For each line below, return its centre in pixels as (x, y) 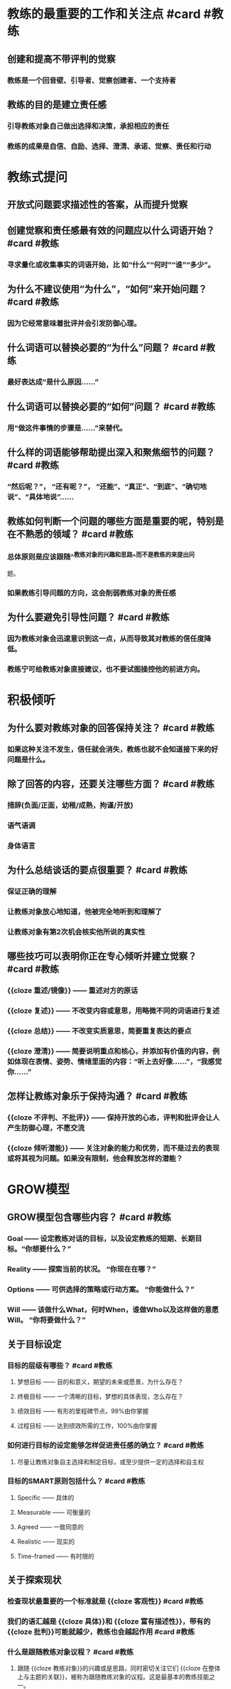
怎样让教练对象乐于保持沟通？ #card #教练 (97, 1096)
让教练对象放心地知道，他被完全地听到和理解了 (85, 912)
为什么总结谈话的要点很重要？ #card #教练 (97, 870)
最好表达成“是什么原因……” (53, 382)
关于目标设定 (34, 1344)
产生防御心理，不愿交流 (46, 1128)
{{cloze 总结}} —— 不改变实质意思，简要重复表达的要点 (99, 1031)
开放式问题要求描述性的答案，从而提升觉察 (97, 205)
